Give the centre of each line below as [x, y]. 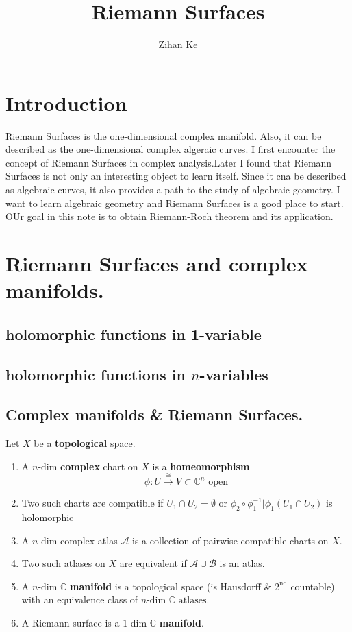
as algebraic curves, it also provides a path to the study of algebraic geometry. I [173, 190]
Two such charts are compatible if [92, 503]
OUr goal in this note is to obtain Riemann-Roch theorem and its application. [169, 216]
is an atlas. [242, 563]
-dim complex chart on [88, 466]
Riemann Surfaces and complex [157, 263]
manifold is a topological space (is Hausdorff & [171, 586]
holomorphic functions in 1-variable [134, 333]
